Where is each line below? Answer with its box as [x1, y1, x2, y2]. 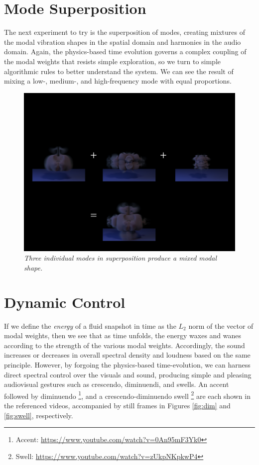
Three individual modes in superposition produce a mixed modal [24, 253, 217, 263]
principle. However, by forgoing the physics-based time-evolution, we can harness [4, 359, 251, 370]
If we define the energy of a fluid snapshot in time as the [4, 320, 176, 331]
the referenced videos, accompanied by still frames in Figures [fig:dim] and [4, 400, 231, 410]
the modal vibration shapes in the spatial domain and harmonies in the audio [4, 36, 241, 47]
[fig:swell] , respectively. [4, 410, 73, 420]
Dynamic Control [4, 291, 126, 312]
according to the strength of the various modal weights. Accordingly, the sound [4, 340, 245, 350]
